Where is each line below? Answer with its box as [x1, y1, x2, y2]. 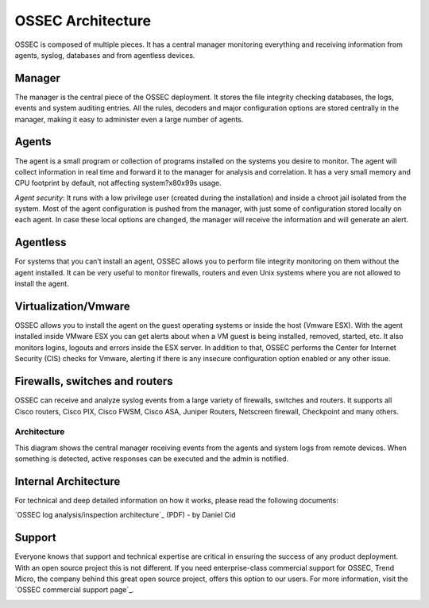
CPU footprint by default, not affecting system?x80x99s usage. [14, 179, 222, 188]
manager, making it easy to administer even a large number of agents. [14, 114, 244, 124]
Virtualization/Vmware [14, 299, 130, 313]
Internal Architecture [14, 475, 121, 488]
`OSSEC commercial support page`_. [14, 585, 134, 595]
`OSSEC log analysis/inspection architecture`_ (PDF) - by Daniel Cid [14, 510, 236, 520]
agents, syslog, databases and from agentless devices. [14, 50, 195, 60]
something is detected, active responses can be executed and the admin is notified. [14, 454, 289, 464]
